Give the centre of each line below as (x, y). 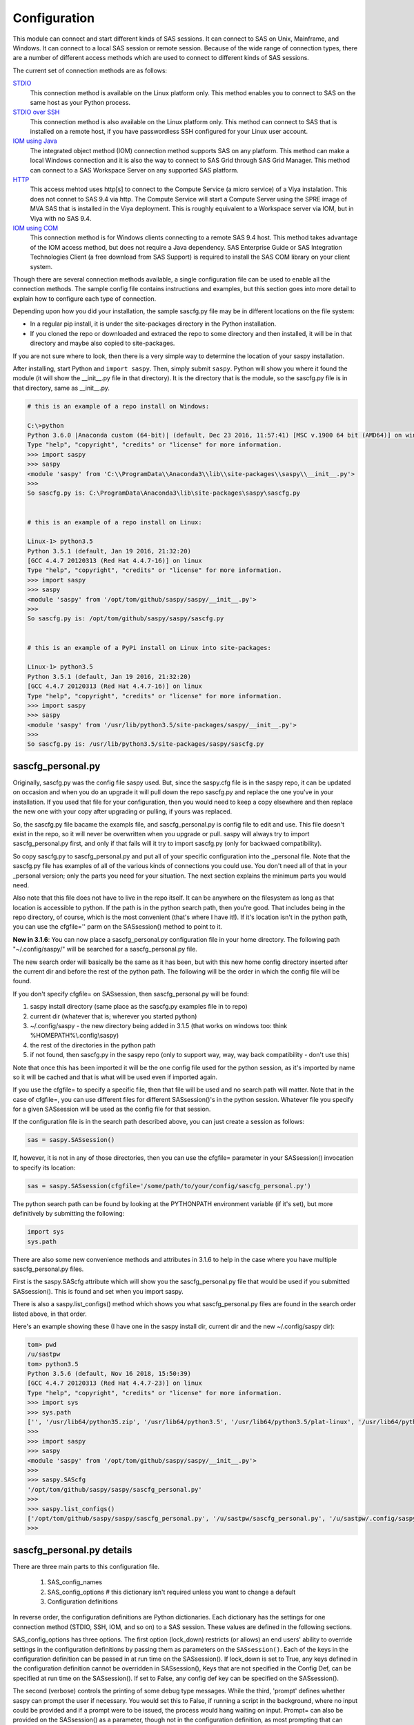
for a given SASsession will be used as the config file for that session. (112, 1109)
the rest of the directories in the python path (93, 1045)
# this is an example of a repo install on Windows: (118, 406)
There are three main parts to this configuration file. (86, 1566)
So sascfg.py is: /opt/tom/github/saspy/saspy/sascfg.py (126, 619)
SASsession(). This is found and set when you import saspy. (98, 1291)
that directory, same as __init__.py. (61, 388)
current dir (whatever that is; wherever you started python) (114, 1016)
